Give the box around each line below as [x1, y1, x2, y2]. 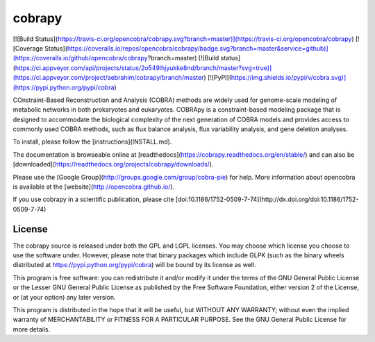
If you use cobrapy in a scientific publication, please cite [12, 195, 174, 204]
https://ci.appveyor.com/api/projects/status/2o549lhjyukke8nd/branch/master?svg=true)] [15, 63, 272, 72]
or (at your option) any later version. [12, 293, 116, 301]
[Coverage [12, 44, 44, 52]
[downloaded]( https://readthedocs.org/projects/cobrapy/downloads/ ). [12, 160, 214, 169]
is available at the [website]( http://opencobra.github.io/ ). [12, 182, 175, 191]
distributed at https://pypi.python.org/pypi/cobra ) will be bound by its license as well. [12, 261, 256, 269]
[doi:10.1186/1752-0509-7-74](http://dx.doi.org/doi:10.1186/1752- [175, 195, 359, 204]
